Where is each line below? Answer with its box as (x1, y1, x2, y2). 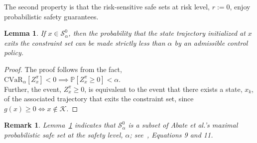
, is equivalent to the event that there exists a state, (84, 83, 243, 94)
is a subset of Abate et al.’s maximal (128, 120, 238, 130)
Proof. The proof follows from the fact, (4, 64, 122, 74)
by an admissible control (174, 37, 248, 48)
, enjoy (230, 1, 251, 11)
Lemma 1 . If (4, 28, 46, 38)
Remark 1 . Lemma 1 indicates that (4, 120, 116, 130)
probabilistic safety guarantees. (4, 11, 99, 21)
